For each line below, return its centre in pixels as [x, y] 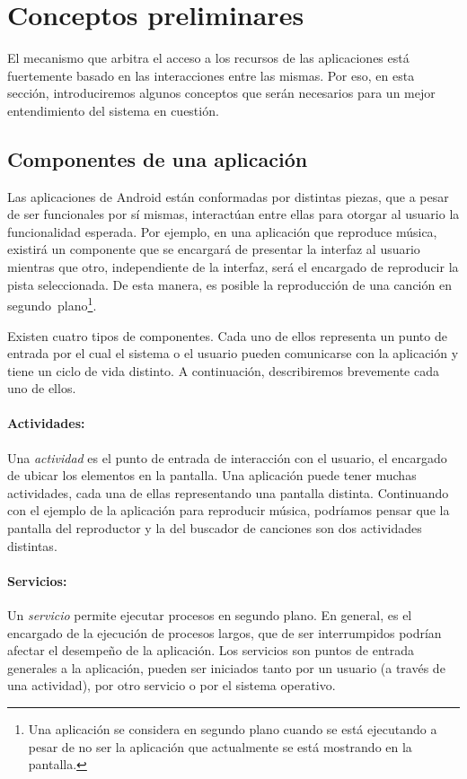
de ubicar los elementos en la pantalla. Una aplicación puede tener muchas [212, 475]
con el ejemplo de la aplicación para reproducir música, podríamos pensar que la [229, 510]
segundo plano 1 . [52, 304]
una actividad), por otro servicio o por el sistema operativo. [172, 685]
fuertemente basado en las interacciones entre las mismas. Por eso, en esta [211, 75]
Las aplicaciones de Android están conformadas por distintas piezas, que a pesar [228, 196]
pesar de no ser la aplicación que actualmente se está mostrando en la [220, 746]
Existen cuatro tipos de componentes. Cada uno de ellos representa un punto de [227, 335]
